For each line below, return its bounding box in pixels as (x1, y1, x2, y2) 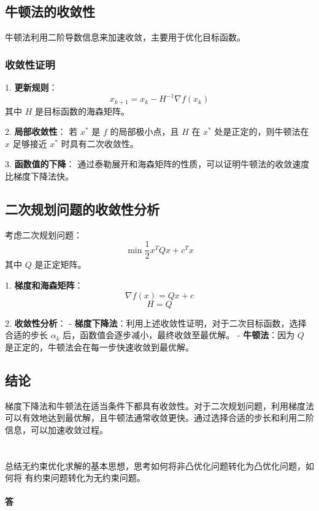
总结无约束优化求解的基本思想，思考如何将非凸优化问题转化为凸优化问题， (5, 459, 306, 472)
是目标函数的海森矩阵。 (34, 104, 129, 117)
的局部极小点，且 (110, 125, 179, 138)
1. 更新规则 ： (5, 81, 58, 94)
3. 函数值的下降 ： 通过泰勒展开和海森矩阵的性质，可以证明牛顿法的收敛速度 (5, 157, 310, 170)
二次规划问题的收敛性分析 (5, 199, 159, 218)
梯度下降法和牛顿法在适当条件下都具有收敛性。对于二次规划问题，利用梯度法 (5, 399, 314, 412)
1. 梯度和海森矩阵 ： (5, 278, 83, 291)
